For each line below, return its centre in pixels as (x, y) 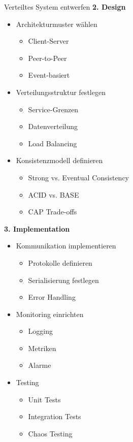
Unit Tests (44, 399)
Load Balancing (53, 143)
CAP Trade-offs (53, 212)
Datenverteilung (53, 126)
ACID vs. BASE (54, 194)
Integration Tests (55, 416)
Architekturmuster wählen (57, 24)
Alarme (40, 365)
